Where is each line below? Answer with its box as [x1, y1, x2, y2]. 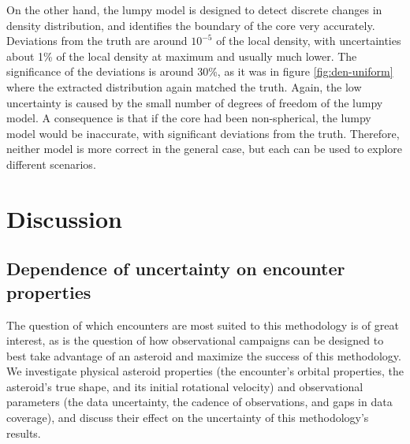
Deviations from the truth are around [6, 32, 188, 49]
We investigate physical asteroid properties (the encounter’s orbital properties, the [6, 363, 404, 379]
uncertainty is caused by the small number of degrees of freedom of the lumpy [6, 94, 383, 110]
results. [6, 424, 41, 441]
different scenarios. [6, 155, 96, 172]
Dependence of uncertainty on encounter [6, 256, 345, 281]
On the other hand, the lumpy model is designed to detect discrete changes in [6, 2, 382, 17]
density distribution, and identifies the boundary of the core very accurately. [6, 17, 375, 33]
